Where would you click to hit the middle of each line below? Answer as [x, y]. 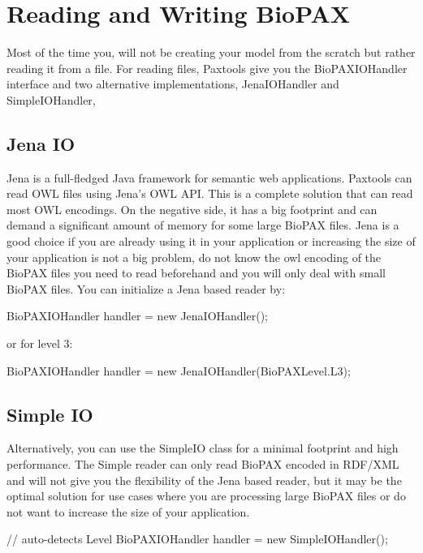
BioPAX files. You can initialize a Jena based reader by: [146, 288]
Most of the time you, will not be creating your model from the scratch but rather [211, 52]
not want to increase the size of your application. [128, 511]
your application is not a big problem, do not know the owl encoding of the [194, 257]
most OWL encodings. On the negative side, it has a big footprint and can [192, 209]
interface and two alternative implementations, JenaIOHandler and [173, 84]
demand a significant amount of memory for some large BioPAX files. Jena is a [203, 225]
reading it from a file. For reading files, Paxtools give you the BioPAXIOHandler [207, 68]
